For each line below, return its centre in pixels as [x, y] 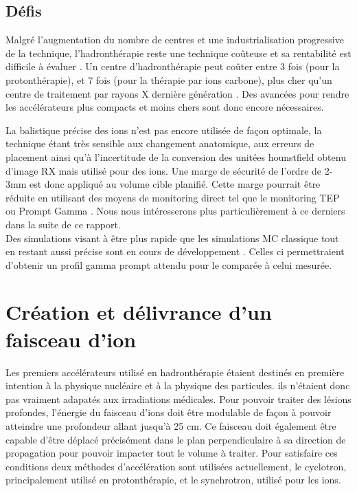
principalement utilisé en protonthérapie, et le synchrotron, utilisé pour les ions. [173, 480]
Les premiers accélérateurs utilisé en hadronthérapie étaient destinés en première [175, 372]
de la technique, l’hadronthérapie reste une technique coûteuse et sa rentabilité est [178, 53]
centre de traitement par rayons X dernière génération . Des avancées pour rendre [177, 93]
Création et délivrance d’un [139, 312]
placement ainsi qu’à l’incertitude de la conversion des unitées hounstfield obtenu [176, 156]
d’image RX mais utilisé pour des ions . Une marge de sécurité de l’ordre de [164, 170]
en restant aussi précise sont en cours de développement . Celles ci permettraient [175, 251]
